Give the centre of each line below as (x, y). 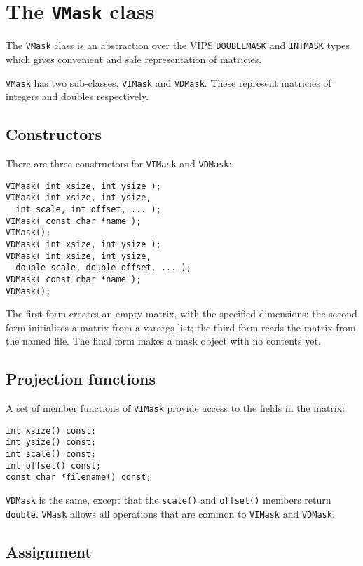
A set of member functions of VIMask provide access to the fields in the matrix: (176, 408)
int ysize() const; (51, 442)
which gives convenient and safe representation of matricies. (134, 58)
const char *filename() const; (78, 477)
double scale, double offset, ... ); (103, 268)
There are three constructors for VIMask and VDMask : (119, 163)
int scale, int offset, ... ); (88, 209)
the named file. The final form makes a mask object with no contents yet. (163, 341)
